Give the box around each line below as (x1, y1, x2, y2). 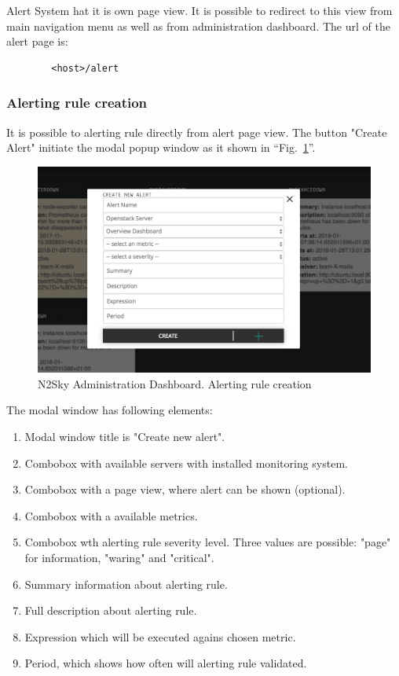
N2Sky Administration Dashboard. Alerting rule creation (38, 375, 312, 391)
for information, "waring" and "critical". (24, 549, 214, 566)
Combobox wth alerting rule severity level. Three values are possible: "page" (24, 534, 391, 550)
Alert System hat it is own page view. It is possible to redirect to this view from (6, 2, 393, 18)
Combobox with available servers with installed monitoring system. (24, 454, 348, 471)
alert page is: (6, 33, 68, 50)
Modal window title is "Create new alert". (24, 428, 225, 445)
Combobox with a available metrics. (24, 507, 198, 524)
